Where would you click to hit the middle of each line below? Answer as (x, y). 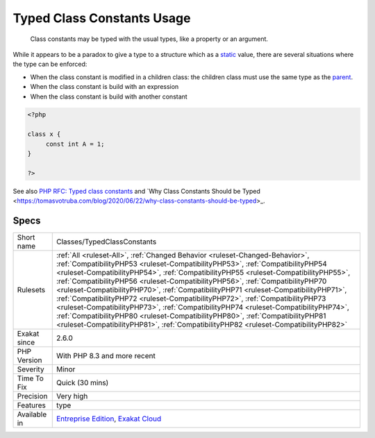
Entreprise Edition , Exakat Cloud (109, 419)
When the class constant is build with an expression (105, 87)
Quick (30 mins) (82, 383)
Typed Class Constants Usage (102, 18)
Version (30, 360)
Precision (32, 396)
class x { (44, 134)
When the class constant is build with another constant (109, 96)
